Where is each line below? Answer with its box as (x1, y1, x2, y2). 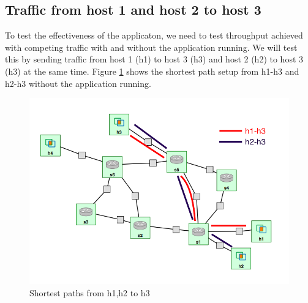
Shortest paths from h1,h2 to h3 (29, 286, 150, 299)
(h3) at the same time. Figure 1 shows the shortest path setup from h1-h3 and (5, 64, 299, 77)
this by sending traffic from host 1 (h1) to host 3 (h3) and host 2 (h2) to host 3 (5, 53, 304, 65)
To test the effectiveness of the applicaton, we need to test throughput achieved (5, 29, 303, 42)
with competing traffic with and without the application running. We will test (5, 40, 298, 53)
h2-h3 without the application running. (5, 77, 151, 89)
